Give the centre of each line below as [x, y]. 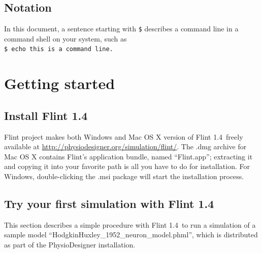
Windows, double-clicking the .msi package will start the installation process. [124, 176]
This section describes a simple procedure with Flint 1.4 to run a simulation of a [130, 224]
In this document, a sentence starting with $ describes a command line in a [121, 29]
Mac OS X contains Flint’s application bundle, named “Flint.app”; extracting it [128, 156]
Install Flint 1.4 [46, 115]
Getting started [60, 83]
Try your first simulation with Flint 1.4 [109, 204]
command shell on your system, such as [65, 38]
